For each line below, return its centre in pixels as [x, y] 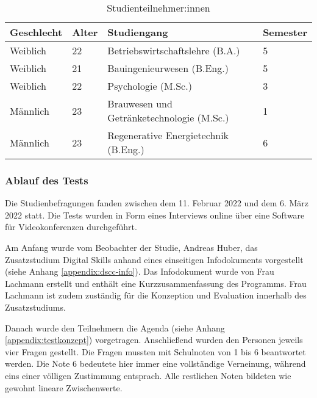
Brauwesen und [140, 103]
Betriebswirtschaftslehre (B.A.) [174, 50]
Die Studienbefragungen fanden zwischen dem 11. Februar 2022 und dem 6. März [157, 203]
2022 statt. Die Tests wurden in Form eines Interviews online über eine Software [155, 215]
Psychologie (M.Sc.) [150, 86]
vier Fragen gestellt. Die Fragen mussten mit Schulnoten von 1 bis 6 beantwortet [155, 351]
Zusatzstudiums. [35, 307]
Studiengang [138, 32]
